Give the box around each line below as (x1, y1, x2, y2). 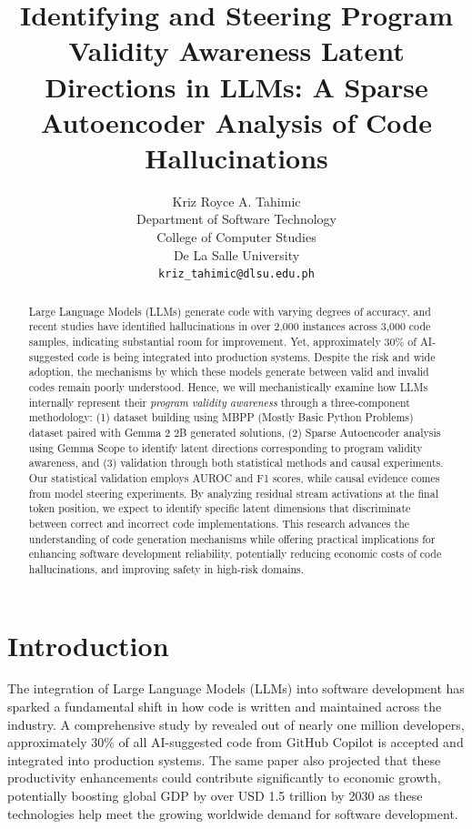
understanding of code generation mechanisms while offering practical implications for (28, 531, 436, 546)
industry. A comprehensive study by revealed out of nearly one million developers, (7, 714, 465, 733)
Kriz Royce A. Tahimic (172, 191, 301, 210)
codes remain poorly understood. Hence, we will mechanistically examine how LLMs (28, 379, 428, 394)
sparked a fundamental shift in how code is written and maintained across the (7, 697, 442, 716)
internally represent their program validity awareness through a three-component (28, 394, 410, 409)
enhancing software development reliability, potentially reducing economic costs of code (28, 546, 442, 561)
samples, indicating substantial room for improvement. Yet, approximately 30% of (28, 334, 417, 349)
